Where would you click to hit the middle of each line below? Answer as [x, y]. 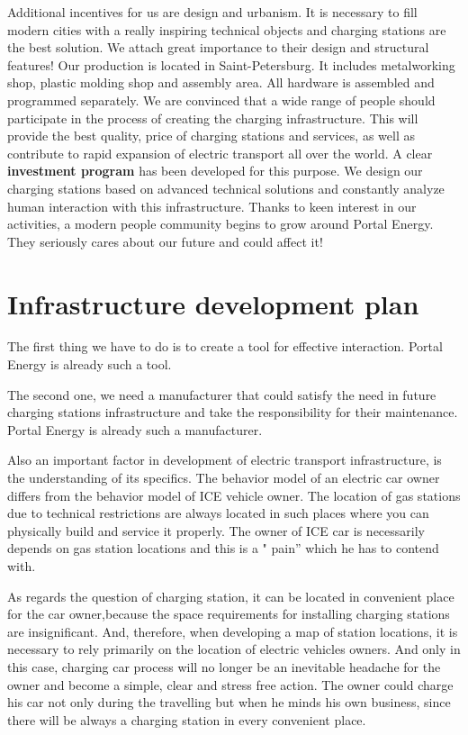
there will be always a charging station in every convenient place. [187, 719]
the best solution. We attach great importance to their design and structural [218, 47]
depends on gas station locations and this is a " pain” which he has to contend [223, 548]
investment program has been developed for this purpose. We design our [215, 171]
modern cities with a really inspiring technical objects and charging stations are [227, 29]
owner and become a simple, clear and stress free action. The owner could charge [230, 684]
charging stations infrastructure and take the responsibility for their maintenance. [233, 412]
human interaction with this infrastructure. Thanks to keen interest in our [212, 206]
